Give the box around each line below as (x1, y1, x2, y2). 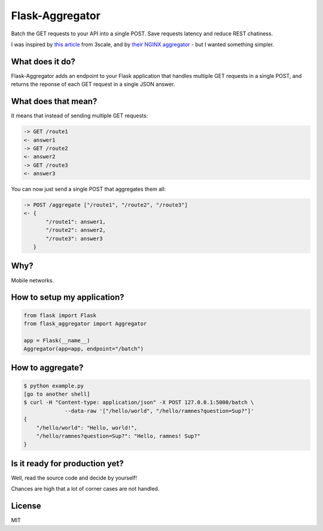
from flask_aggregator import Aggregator (23, 320, 147, 327)
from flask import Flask (23, 312, 97, 319)
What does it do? (11, 56, 76, 67)
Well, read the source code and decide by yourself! (11, 474, 138, 481)
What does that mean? (11, 96, 97, 107)
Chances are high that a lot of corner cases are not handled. (11, 485, 160, 493)
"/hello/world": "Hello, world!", (36, 424, 138, 431)
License (11, 501, 41, 511)
